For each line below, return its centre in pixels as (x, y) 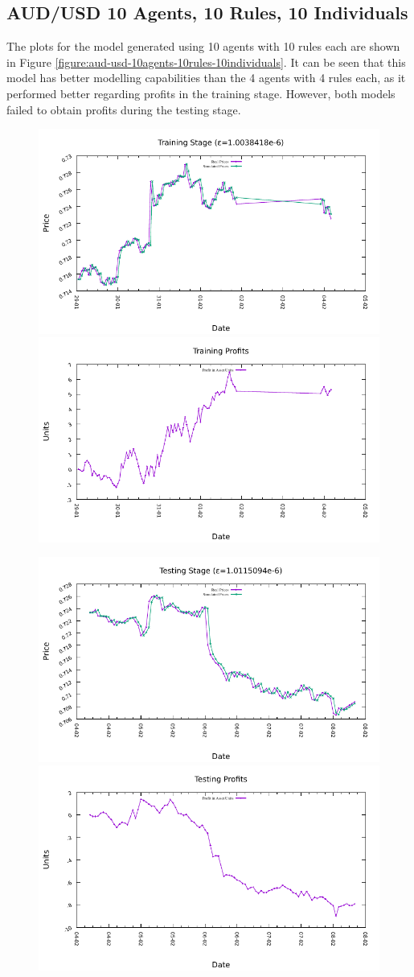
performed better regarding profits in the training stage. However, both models (201, 93)
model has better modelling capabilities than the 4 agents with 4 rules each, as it (206, 78)
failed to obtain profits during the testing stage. (124, 109)
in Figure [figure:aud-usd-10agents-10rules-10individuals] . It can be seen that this (206, 62)
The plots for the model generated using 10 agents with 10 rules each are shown (203, 46)
